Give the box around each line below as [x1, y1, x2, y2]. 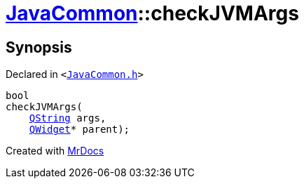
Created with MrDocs [6, 145, 104, 157]
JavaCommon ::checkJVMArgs [6, 1, 299, 25]
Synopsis [6, 38, 72, 56]
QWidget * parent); [29, 124, 130, 136]
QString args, [29, 112, 106, 124]
